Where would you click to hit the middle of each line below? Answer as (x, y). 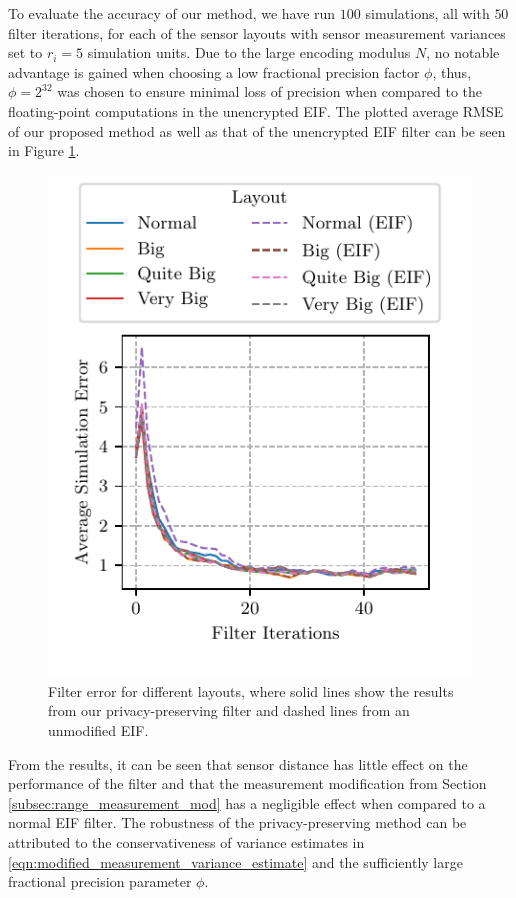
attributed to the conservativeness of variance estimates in (186, 841)
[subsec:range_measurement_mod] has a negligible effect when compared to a (247, 802)
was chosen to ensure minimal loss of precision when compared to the (270, 91)
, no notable (463, 52)
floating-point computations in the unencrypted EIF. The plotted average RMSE (256, 110)
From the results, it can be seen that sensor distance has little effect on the (238, 763)
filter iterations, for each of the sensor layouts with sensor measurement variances (257, 32)
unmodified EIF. (98, 730)
